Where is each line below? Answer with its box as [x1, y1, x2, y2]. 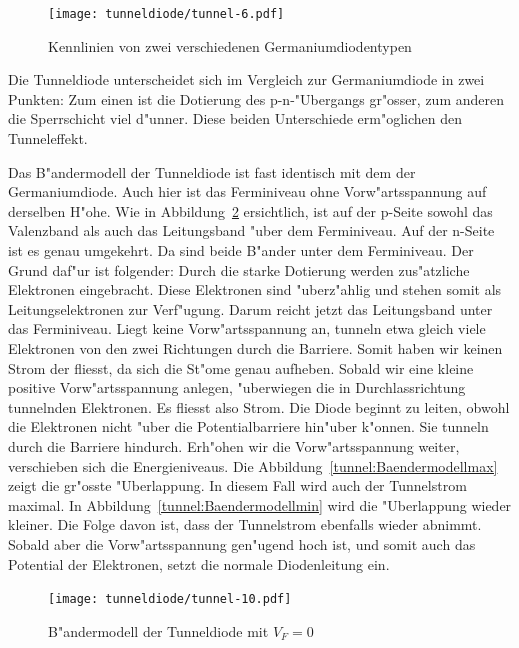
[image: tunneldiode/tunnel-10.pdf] [48, 592, 292, 607]
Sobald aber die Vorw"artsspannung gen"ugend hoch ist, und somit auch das [8, 533, 476, 554]
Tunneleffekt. [8, 128, 88, 149]
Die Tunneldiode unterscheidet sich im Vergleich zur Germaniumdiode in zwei [8, 69, 485, 90]
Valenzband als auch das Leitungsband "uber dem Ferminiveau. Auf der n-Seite [8, 220, 495, 241]
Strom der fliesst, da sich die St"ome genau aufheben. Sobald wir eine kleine [8, 357, 474, 378]
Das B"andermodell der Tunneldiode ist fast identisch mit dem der [8, 161, 416, 182]
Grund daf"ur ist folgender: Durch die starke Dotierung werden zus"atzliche [8, 259, 470, 280]
